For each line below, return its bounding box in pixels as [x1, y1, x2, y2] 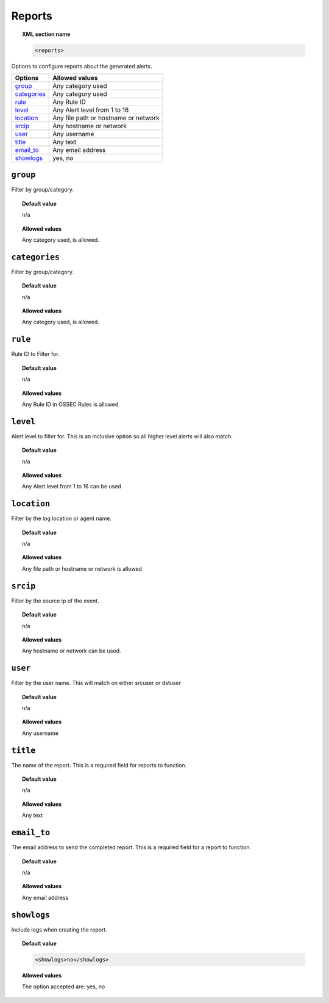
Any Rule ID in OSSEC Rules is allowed [22, 400, 119, 408]
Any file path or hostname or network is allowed [22, 565, 143, 572]
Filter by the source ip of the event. [11, 597, 100, 604]
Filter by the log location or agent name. [11, 515, 112, 522]
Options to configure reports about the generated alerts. [11, 62, 152, 70]
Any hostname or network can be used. [22, 647, 121, 654]
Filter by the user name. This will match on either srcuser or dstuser [11, 679, 182, 687]
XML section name [22, 31, 71, 38]
